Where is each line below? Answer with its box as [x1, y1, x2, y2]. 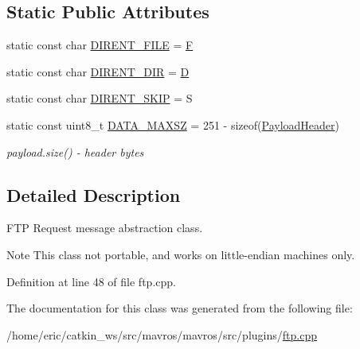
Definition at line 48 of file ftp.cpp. [6, 273, 176, 289]
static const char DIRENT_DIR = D [6, 63, 190, 79]
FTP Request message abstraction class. [6, 219, 203, 236]
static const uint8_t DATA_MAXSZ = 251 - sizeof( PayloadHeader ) [6, 116, 339, 133]
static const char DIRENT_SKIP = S [6, 90, 193, 107]
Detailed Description [6, 182, 181, 207]
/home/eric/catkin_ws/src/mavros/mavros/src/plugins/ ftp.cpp [6, 326, 317, 343]
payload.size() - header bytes [6, 143, 144, 160]
